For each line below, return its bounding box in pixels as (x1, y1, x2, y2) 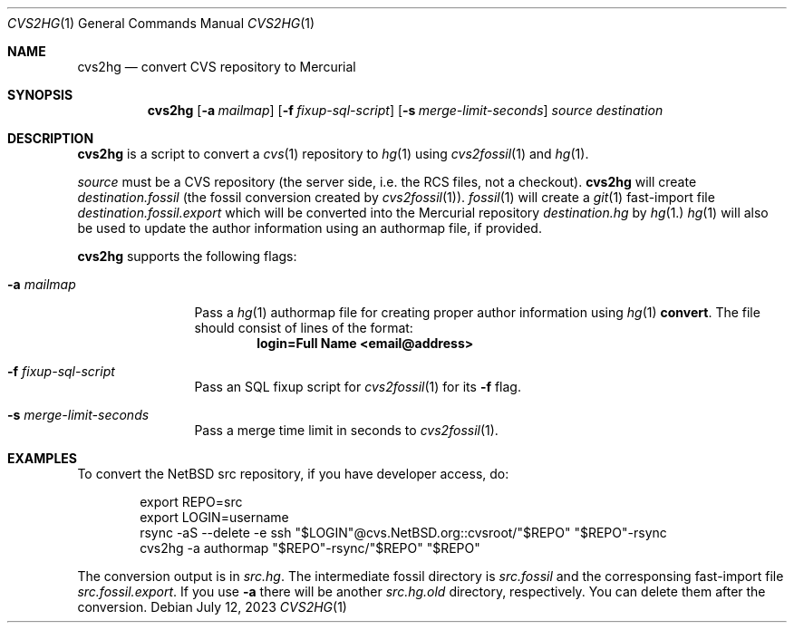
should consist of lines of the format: (194, 320, 413, 335)
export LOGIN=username (140, 509, 289, 525)
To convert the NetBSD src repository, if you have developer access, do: (77, 466, 509, 481)
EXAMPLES (7, 451, 77, 466)
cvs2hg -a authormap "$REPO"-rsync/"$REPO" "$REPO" (140, 540, 480, 556)
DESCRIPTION (7, 131, 94, 146)
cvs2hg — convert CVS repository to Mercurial (77, 59, 356, 74)
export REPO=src (140, 494, 243, 509)
